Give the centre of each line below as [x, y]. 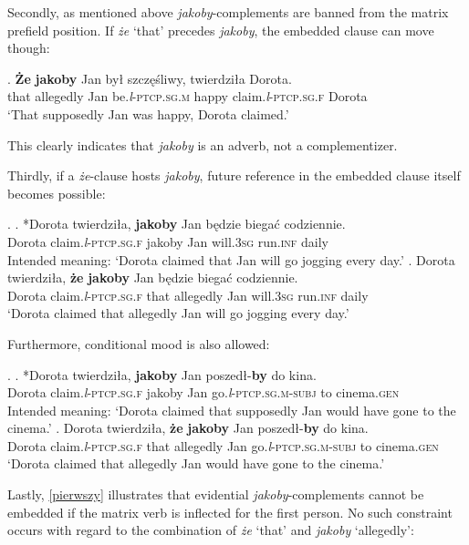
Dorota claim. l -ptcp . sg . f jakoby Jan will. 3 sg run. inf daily [168, 241]
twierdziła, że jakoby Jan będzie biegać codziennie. [153, 278]
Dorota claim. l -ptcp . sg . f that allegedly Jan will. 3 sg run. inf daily [188, 295]
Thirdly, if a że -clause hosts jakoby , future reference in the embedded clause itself [234, 175]
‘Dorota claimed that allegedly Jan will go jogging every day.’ [178, 313]
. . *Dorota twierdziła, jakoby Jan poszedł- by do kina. [162, 374]
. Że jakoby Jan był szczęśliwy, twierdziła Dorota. [150, 78]
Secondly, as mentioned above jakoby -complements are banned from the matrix [228, 12]
